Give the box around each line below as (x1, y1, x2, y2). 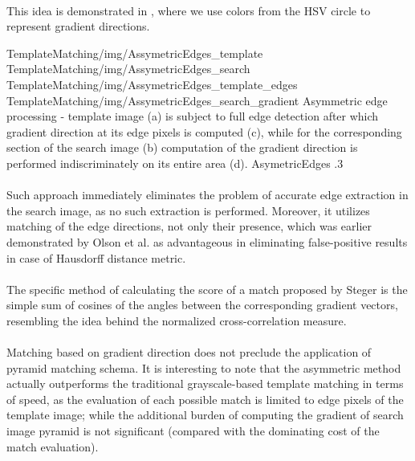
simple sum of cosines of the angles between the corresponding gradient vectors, (6, 296, 398, 313)
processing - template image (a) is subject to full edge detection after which (6, 108, 379, 124)
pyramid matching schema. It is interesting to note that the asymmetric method (6, 359, 401, 376)
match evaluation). (6, 438, 99, 455)
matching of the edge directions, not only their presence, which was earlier (6, 218, 372, 235)
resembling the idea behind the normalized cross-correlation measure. (6, 312, 347, 328)
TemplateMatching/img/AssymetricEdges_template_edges (6, 75, 298, 92)
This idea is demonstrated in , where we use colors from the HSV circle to (6, 2, 371, 18)
